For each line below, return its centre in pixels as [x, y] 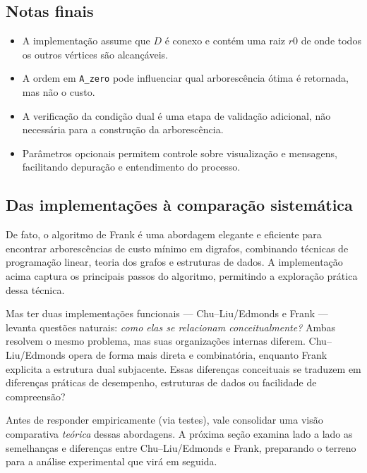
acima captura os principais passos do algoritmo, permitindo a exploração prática [182, 276]
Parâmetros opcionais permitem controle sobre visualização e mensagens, [180, 153]
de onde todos [331, 41]
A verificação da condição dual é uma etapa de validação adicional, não [176, 115]
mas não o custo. [59, 92]
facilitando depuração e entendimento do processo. [131, 167]
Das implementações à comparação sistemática [179, 205]
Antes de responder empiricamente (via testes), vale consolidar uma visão [164, 420]
